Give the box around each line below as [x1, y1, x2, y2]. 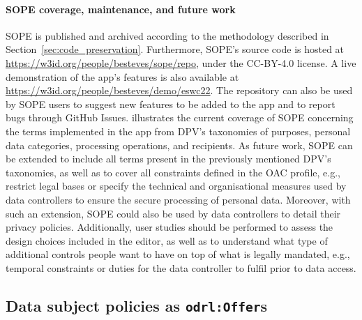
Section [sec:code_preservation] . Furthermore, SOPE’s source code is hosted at [6, 42, 345, 56]
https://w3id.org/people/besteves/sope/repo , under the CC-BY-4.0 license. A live [6, 55, 356, 70]
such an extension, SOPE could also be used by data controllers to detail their [6, 206, 341, 220]
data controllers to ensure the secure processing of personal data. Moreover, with [6, 192, 351, 206]
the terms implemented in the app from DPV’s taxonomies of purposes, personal [6, 123, 351, 138]
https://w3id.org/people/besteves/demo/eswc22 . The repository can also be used [6, 83, 353, 98]
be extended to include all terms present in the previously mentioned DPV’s [6, 151, 331, 166]
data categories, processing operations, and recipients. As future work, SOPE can [6, 137, 353, 152]
